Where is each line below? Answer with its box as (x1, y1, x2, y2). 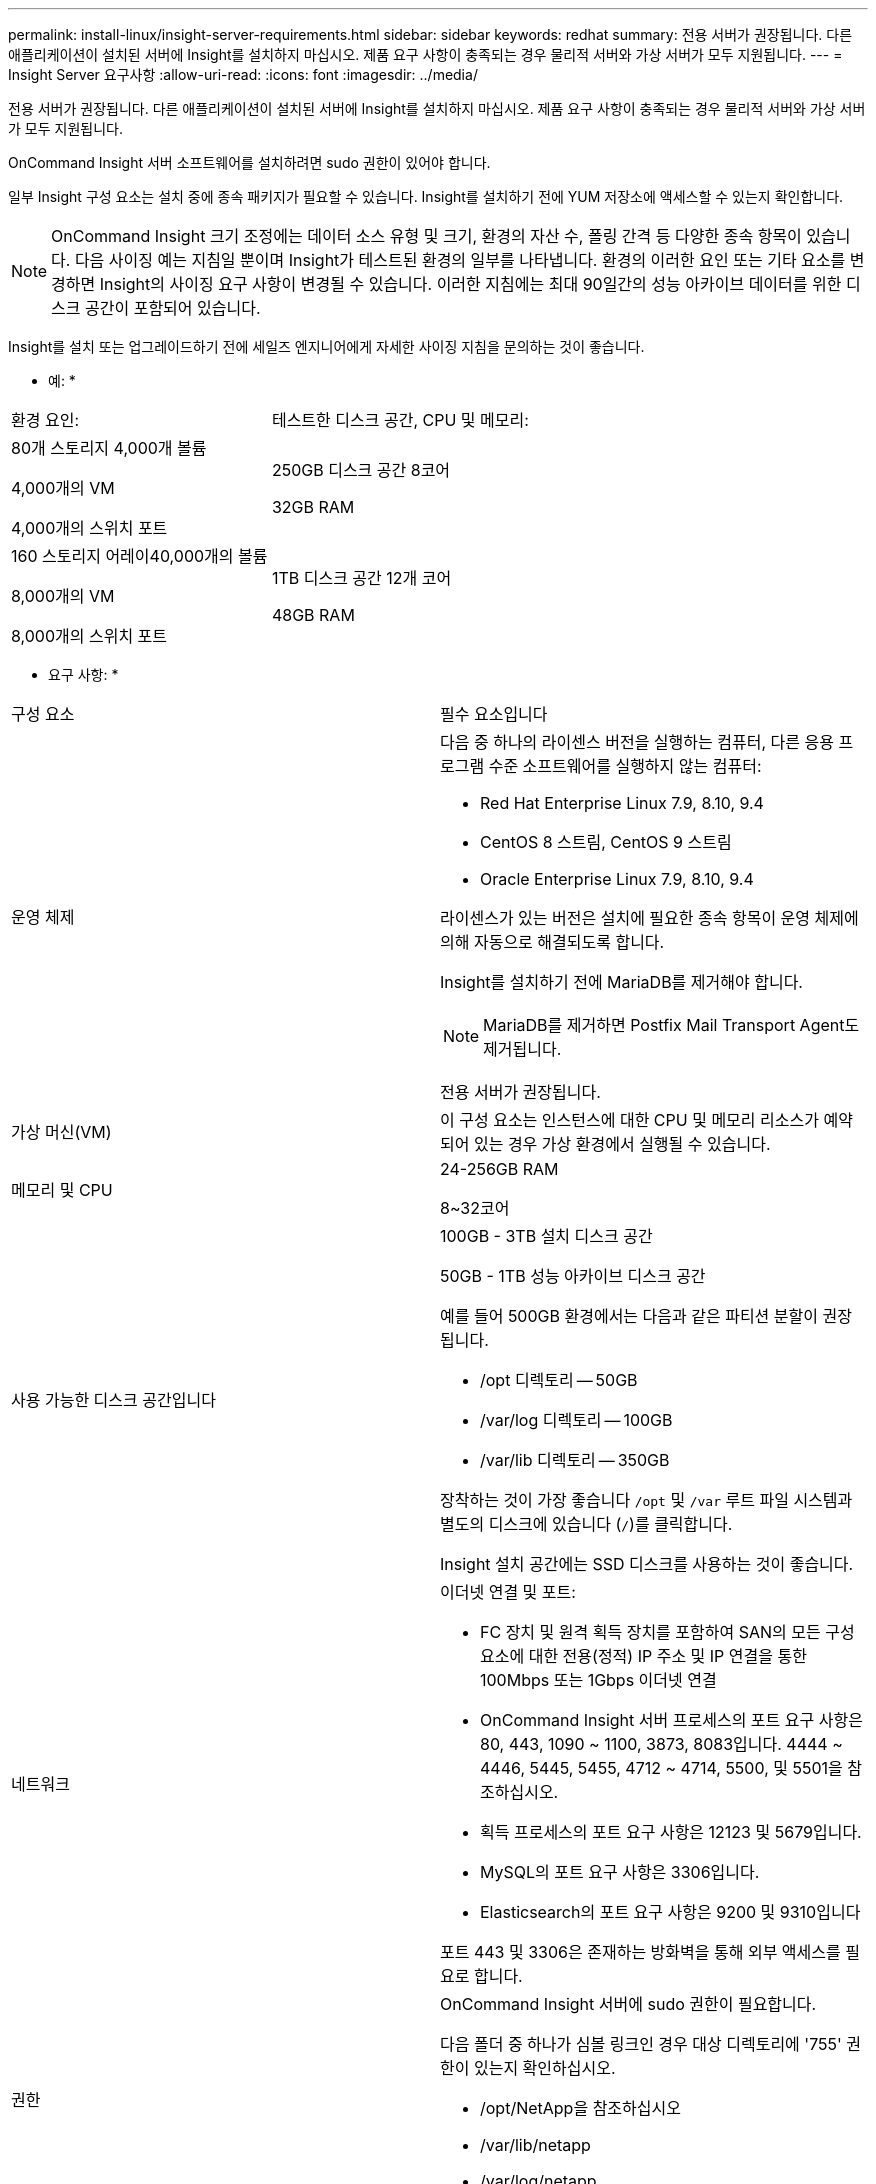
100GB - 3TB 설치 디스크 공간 (440, 1226, 653, 1246)
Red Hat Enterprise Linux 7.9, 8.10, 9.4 (480, 793, 764, 813)
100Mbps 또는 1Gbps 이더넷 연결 (480, 1670, 717, 1690)
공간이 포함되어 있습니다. (85, 298, 261, 318)
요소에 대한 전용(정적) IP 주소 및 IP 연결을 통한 (480, 1646, 807, 1666)
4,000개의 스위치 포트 (11, 518, 168, 538)
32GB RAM (271, 497, 355, 517)
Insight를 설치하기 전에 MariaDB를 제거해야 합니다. (440, 972, 803, 992)
